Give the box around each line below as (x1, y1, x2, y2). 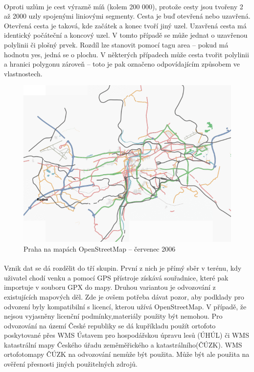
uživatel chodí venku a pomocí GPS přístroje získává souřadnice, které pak (4, 272, 229, 282)
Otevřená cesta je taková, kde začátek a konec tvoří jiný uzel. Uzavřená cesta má (4, 20, 247, 30)
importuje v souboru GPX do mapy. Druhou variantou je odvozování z (4, 282, 216, 292)
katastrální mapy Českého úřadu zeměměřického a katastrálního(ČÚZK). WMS (4, 339, 242, 349)
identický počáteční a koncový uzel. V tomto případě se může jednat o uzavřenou (4, 30, 248, 40)
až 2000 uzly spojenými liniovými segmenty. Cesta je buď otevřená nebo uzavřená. (4, 11, 251, 21)
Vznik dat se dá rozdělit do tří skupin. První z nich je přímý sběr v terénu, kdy (4, 263, 242, 273)
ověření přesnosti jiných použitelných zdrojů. (4, 359, 138, 369)
